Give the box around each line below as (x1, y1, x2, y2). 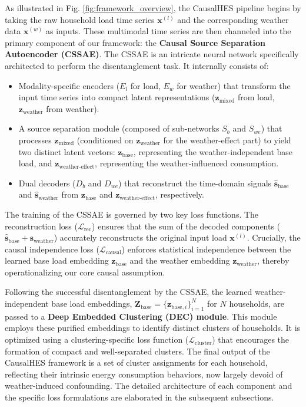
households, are (229, 297, 284, 310)
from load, (237, 91, 275, 103)
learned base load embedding (5, 254, 109, 267)
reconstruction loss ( (5, 219, 78, 232)
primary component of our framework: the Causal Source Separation (5, 36, 265, 48)
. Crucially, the (247, 231, 301, 244)
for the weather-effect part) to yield (163, 133, 291, 146)
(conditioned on (76, 133, 134, 146)
